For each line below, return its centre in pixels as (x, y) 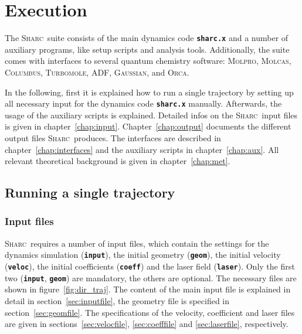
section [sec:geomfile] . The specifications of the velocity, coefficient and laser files (150, 312)
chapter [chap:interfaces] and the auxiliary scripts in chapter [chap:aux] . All (142, 149)
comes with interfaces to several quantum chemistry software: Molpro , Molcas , (148, 61)
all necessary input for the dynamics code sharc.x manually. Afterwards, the (143, 103)
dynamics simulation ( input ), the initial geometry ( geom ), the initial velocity (143, 255)
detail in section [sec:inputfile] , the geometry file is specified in (117, 300)
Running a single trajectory (90, 192)
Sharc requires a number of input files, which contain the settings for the (137, 243)
